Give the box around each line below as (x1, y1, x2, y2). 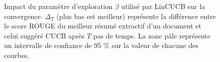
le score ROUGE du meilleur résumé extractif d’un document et (4, 20, 201, 31)
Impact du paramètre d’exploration (4, 1, 113, 11)
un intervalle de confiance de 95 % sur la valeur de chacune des (4, 40, 199, 50)
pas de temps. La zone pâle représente (93, 30, 210, 40)
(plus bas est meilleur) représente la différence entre (56, 10, 216, 21)
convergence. (4, 10, 43, 21)
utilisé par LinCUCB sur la (121, 1, 205, 11)
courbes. (4, 49, 30, 60)
